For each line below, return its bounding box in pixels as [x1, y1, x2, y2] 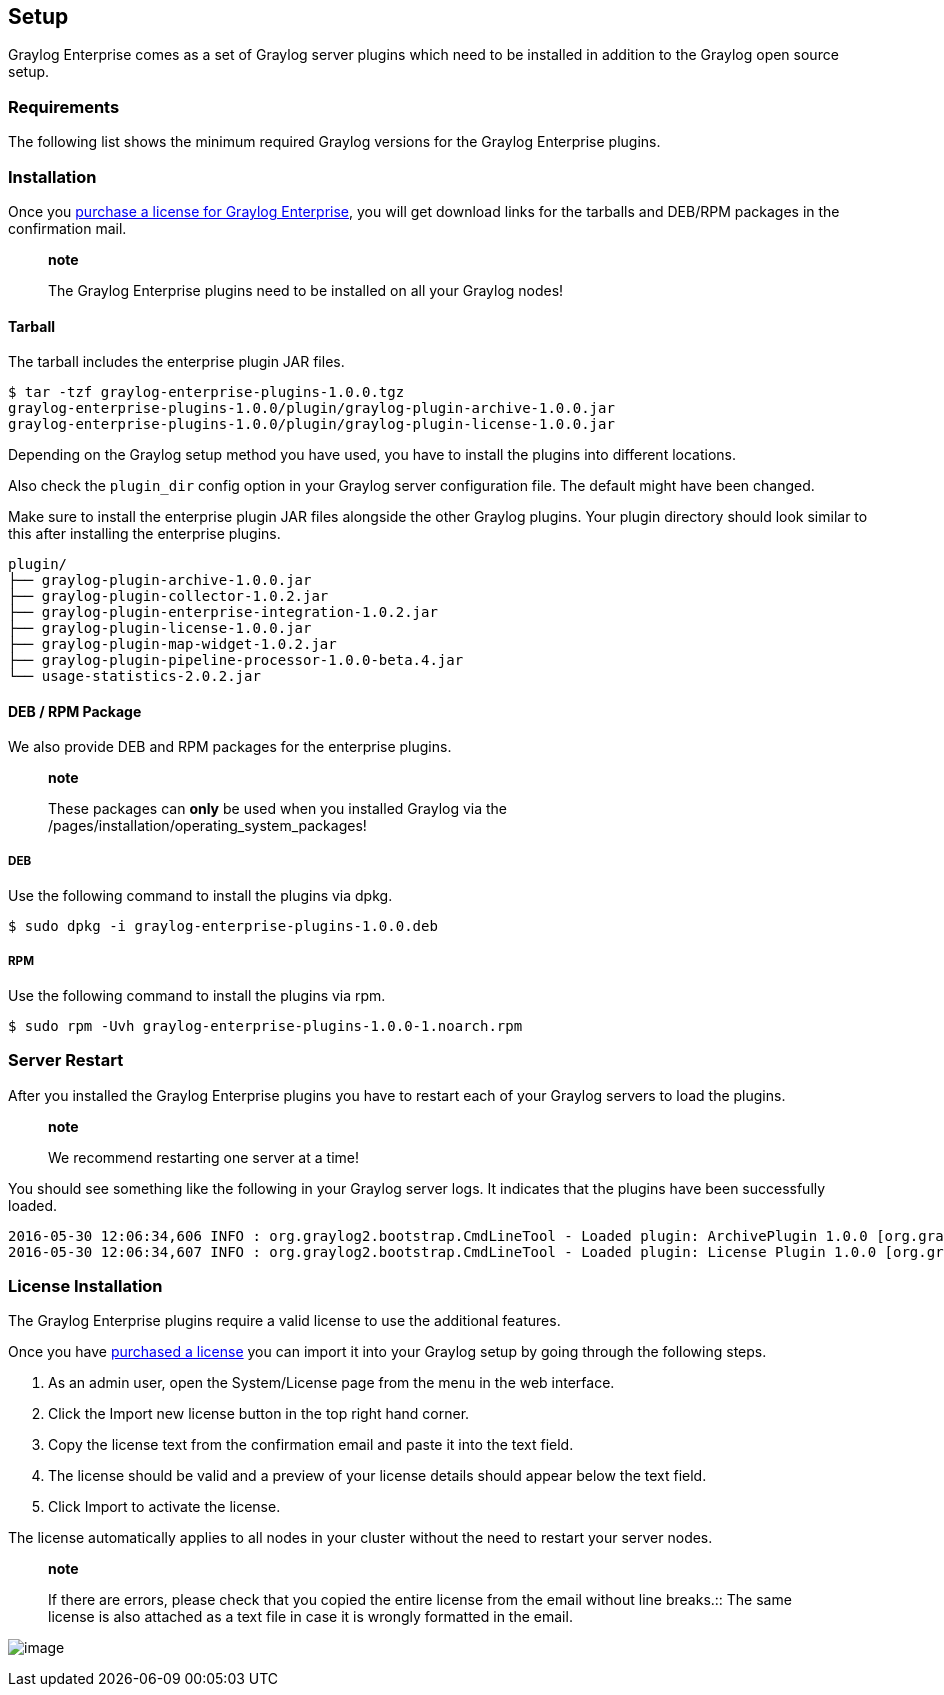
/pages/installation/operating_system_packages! [48, 817, 367, 835]
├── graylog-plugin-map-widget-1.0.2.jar [8, 636, 337, 653]
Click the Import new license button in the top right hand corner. [48, 1405, 470, 1423]
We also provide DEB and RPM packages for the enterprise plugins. [8, 738, 452, 756]
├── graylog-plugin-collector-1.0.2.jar [8, 588, 329, 605]
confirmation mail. [8, 219, 127, 237]
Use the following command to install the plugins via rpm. [8, 986, 386, 1004]
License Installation [8, 1276, 163, 1297]
